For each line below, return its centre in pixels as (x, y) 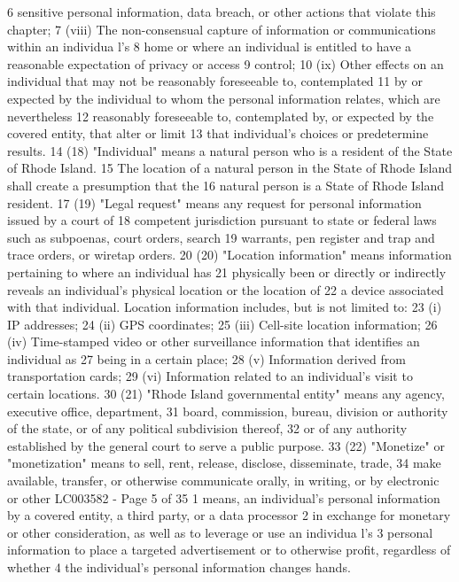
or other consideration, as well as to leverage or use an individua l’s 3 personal (220, 532)
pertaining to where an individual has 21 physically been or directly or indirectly (227, 272)
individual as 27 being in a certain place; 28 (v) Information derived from (206, 358)
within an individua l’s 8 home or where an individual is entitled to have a (210, 47)
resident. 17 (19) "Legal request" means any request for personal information (214, 202)
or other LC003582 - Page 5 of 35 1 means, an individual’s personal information (224, 497)
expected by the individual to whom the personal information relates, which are (224, 98)
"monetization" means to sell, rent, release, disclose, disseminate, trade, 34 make (224, 463)
